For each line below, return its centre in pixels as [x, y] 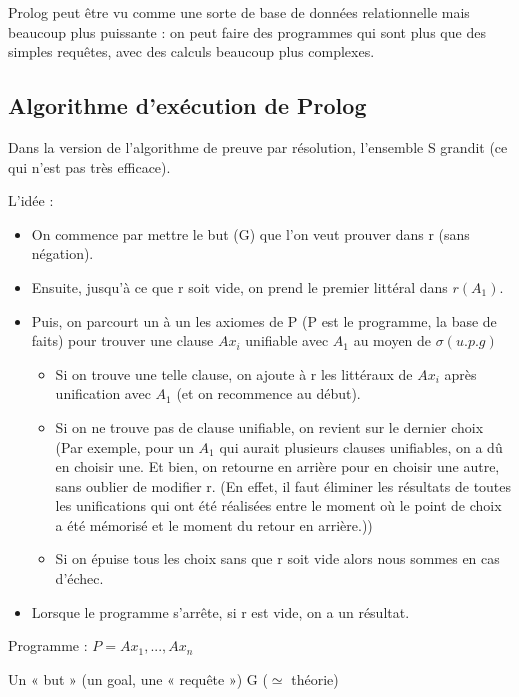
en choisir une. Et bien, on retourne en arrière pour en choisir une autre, [277, 466]
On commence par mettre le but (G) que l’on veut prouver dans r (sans [250, 233]
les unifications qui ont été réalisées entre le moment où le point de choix [278, 505]
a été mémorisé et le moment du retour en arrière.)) [214, 524]
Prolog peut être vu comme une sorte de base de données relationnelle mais [239, 12]
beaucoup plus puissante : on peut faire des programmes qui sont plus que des [247, 31]
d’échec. [79, 578]
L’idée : [31, 200]
